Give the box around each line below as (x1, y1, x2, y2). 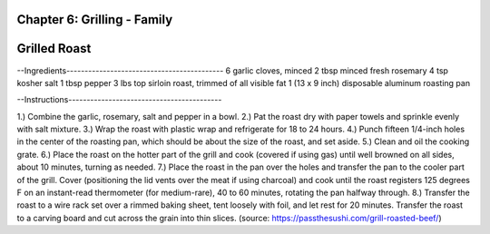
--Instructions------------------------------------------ (16, 94, 222, 105)
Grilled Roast (16, 41, 92, 56)
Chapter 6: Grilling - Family (16, 12, 173, 27)
